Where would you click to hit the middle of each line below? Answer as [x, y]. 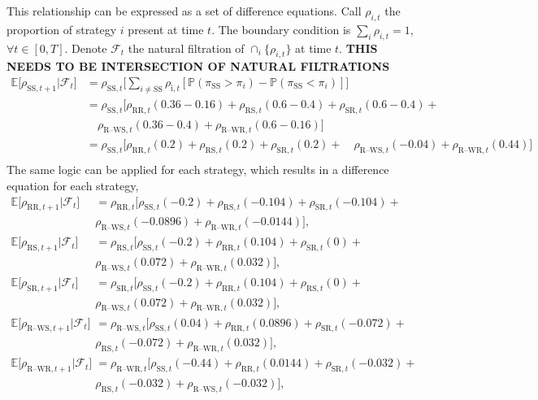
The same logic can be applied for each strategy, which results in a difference [198, 170]
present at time [166, 29]
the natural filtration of [186, 48]
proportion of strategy [62, 29]
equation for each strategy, [73, 185]
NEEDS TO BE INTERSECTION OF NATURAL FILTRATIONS [198, 66]
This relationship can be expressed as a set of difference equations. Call [184, 11]
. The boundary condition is [281, 29]
